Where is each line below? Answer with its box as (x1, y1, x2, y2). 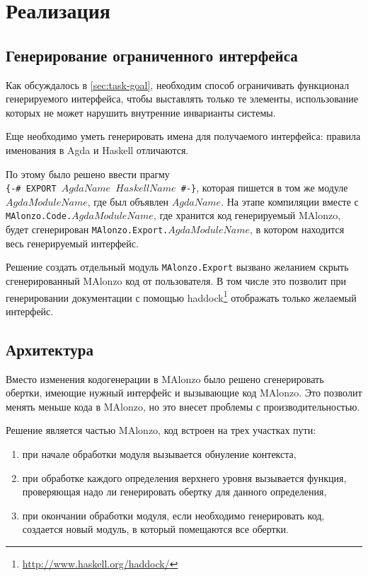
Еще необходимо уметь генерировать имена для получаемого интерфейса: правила (6, 129, 361, 143)
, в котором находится (249, 222, 345, 237)
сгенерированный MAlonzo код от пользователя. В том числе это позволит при (6, 273, 347, 288)
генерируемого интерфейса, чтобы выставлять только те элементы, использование (6, 91, 359, 106)
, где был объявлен (87, 194, 169, 208)
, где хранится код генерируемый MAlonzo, (153, 208, 341, 223)
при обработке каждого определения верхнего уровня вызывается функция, (22, 470, 347, 485)
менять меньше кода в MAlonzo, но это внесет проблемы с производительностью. (6, 399, 360, 413)
